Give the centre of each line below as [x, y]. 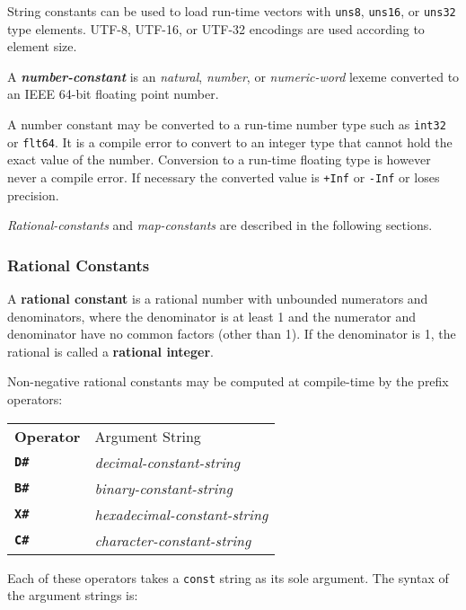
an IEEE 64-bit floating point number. [113, 94]
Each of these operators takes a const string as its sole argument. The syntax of [228, 577]
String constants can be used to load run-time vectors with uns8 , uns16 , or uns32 [232, 11]
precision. [33, 194]
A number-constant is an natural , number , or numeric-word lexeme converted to [233, 76]
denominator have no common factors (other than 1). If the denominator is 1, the [232, 334]
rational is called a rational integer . [110, 351]
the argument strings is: [73, 595]
